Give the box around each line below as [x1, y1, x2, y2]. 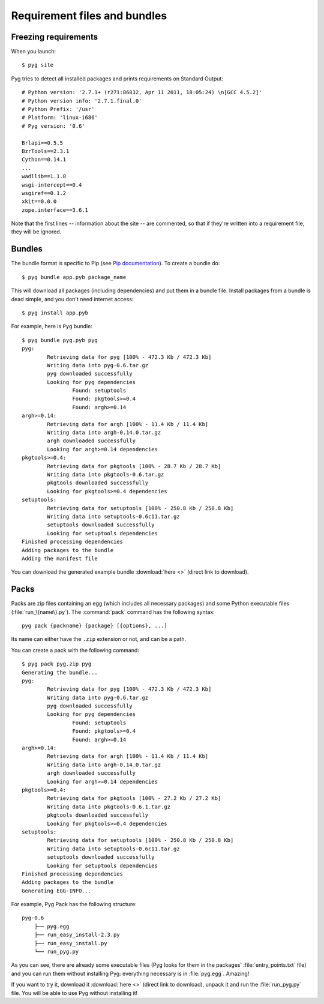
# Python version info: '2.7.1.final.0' [22, 97, 142, 104]
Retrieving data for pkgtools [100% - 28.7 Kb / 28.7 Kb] [47, 463, 221, 469]
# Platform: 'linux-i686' [22, 114, 98, 121]
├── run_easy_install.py [34, 940, 107, 946]
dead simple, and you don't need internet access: [11, 295, 134, 302]
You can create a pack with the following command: [11, 646, 139, 654]
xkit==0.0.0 [22, 198, 57, 205]
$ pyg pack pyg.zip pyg [22, 661, 92, 667]
